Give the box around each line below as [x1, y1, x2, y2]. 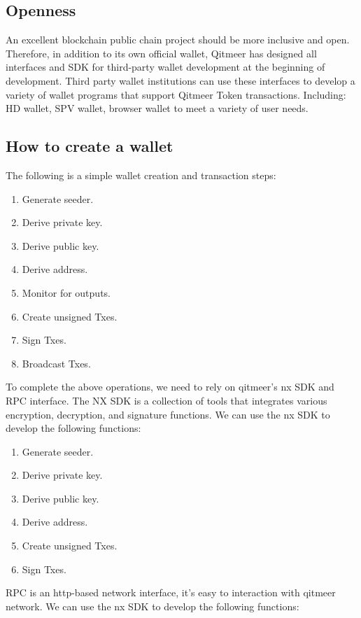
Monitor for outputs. [22, 285, 111, 300]
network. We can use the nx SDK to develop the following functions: [6, 598, 299, 613]
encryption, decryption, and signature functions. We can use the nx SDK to [6, 407, 330, 421]
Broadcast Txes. [22, 356, 91, 370]
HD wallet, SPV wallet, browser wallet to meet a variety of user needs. [6, 101, 309, 115]
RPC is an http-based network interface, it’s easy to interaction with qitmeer [6, 585, 336, 600]
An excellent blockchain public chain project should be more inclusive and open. [6, 32, 350, 47]
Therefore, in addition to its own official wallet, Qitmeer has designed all [6, 45, 317, 60]
